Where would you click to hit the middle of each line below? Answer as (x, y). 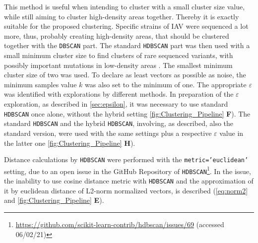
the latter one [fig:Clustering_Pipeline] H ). (70, 143)
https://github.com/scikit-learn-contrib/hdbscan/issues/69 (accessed (120, 224)
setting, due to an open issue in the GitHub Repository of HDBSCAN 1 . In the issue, (128, 170)
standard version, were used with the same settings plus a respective (108, 133)
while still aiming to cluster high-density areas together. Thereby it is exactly (122, 16)
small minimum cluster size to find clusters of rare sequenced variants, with (119, 55)
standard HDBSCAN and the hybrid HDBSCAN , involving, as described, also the (119, 123)
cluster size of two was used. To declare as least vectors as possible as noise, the (125, 75)
